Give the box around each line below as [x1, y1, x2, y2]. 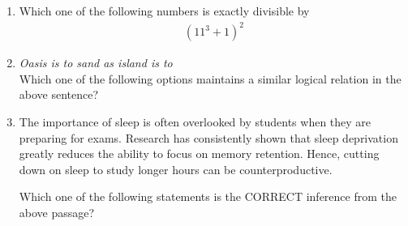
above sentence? [19, 86, 99, 103]
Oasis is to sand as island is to [19, 54, 173, 71]
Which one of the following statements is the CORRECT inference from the [19, 188, 397, 205]
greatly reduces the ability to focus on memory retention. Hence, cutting [19, 145, 380, 162]
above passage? [19, 203, 95, 220]
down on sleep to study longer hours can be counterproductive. [19, 160, 333, 177]
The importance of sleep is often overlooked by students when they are [19, 113, 371, 130]
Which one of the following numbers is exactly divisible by [19, 2, 310, 19]
